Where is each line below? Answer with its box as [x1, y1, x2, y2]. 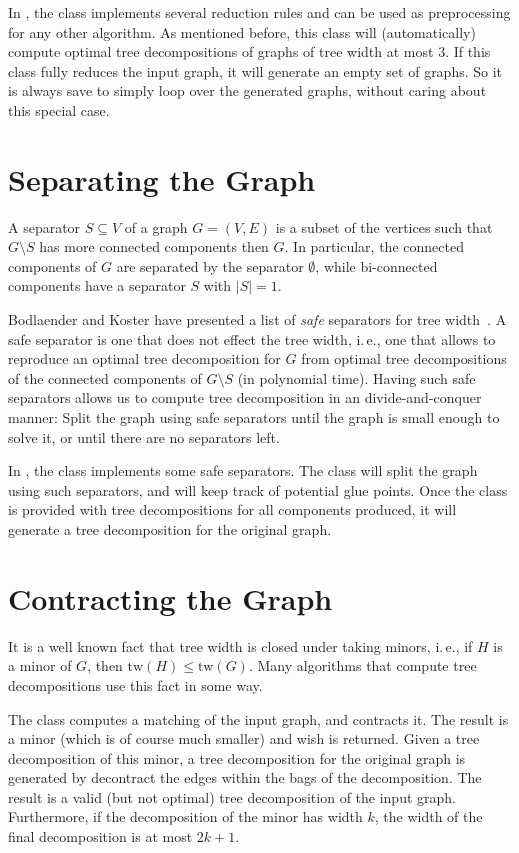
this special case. [8, 99, 110, 120]
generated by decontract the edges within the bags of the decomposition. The [8, 767, 482, 788]
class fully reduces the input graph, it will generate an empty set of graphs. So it [8, 60, 503, 81]
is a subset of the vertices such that [275, 216, 493, 237]
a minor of [8, 655, 72, 676]
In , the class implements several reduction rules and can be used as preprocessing [8, 2, 511, 22]
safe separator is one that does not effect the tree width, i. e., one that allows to [8, 328, 496, 349]
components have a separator [8, 275, 186, 296]
